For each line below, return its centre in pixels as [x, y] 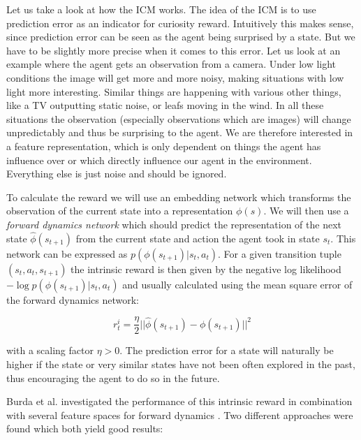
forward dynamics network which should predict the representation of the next [174, 224]
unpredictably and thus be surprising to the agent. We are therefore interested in [180, 132]
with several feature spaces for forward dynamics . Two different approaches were [180, 415]
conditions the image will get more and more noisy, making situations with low [175, 77]
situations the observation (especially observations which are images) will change [179, 118]
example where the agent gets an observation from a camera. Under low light [171, 64]
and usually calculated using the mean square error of [237, 284]
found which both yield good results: [85, 428]
